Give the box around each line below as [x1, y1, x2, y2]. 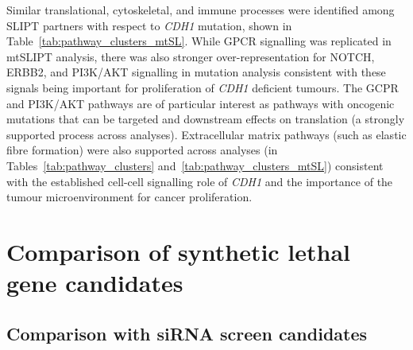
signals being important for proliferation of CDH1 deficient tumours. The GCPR [6, 79, 399, 95]
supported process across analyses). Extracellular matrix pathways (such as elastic [6, 126, 407, 142]
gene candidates [6, 266, 183, 299]
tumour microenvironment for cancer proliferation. [6, 189, 253, 205]
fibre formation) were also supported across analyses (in [6, 142, 278, 158]
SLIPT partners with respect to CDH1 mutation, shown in [6, 17, 292, 33]
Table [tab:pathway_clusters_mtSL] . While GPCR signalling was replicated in [6, 33, 392, 49]
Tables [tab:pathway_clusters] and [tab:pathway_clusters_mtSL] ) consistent [6, 157, 384, 173]
